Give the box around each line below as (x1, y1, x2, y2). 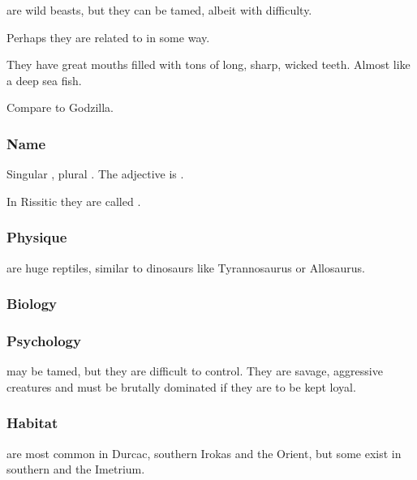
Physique (6, 227, 67, 247)
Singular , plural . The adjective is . (6, 165, 184, 182)
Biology (6, 294, 57, 314)
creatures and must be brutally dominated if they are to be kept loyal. (6, 378, 356, 395)
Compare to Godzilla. (6, 99, 114, 116)
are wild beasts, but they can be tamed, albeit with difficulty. (6, 2, 312, 18)
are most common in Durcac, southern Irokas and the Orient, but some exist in (6, 444, 402, 461)
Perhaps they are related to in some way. (6, 28, 210, 45)
